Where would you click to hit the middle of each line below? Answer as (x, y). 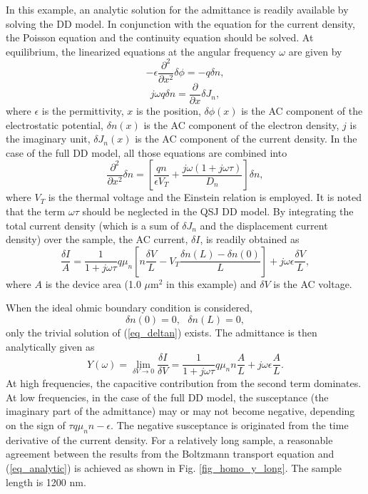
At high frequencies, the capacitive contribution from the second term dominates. (184, 383)
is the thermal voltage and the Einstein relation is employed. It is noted (205, 197)
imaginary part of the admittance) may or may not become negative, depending (180, 411)
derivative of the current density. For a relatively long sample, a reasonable (169, 439)
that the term (36, 211)
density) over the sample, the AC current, (97, 239)
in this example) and (211, 283)
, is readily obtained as (250, 239)
